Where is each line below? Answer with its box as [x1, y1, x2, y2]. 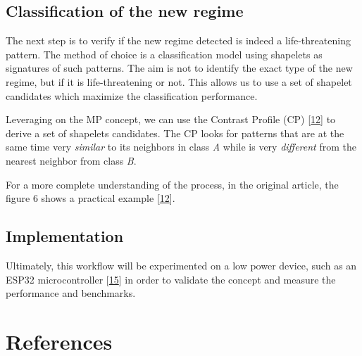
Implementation [6, 225, 124, 247]
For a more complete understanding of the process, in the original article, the [6, 177, 339, 191]
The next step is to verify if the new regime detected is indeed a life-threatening [6, 33, 351, 48]
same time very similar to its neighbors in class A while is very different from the [6, 139, 356, 154]
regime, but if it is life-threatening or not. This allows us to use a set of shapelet [6, 74, 352, 89]
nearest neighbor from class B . [6, 153, 137, 167]
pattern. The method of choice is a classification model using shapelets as [6, 46, 323, 61]
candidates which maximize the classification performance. [6, 88, 258, 103]
